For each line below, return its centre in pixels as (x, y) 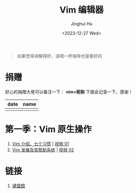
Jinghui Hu (82, 24)
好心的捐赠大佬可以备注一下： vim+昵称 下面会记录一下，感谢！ (69, 92)
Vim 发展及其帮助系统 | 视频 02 (43, 150)
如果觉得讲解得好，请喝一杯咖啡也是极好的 (59, 56)
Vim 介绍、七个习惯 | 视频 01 (41, 143)
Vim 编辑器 (82, 10)
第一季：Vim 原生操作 (48, 130)
